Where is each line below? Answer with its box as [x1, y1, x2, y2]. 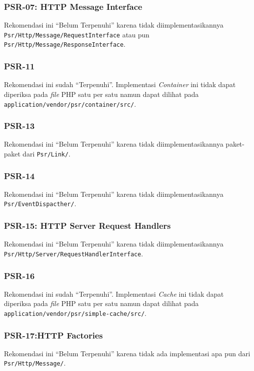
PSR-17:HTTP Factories [4, 329, 103, 341]
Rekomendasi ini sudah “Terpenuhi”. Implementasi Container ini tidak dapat [4, 79, 236, 90]
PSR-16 [4, 269, 35, 281]
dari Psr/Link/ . [23, 149, 71, 158]
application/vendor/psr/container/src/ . [4, 98, 136, 109]
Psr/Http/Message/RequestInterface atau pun [4, 29, 150, 39]
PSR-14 [4, 169, 35, 182]
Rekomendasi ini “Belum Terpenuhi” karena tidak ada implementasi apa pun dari [4, 348, 251, 358]
